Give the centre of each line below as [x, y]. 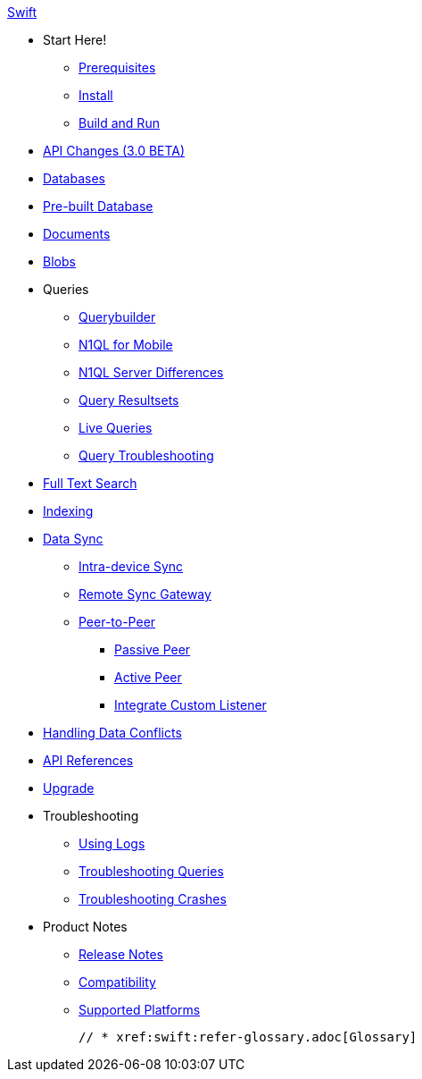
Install [96, 95]
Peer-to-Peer [117, 622]
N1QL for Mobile [126, 345]
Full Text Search [90, 483]
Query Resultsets [129, 400]
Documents [77, 234]
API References [88, 760]
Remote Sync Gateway [145, 594]
